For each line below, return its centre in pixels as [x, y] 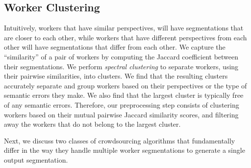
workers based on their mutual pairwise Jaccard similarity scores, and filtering [121, 114]
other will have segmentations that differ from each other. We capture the [115, 47]
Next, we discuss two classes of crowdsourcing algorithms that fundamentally [120, 140]
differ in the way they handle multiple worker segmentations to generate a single [125, 150]
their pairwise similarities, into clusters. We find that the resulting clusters [116, 76]
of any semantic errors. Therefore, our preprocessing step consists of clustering [122, 104]
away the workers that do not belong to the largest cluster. [92, 124]
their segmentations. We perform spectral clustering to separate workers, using [121, 66]
